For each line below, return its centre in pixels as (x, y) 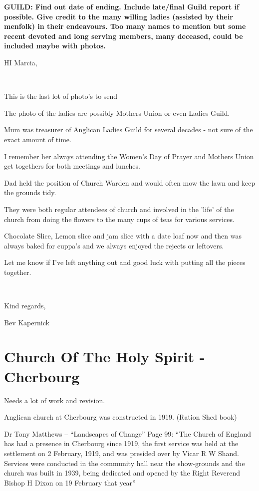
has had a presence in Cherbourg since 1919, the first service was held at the (121, 443)
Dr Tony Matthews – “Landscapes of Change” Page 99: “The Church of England (128, 433)
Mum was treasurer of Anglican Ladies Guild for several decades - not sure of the (129, 129)
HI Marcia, (21, 62)
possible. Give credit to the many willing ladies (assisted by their (119, 16)
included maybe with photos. (55, 46)
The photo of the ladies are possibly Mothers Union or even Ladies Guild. (117, 113)
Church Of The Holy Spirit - (105, 357)
